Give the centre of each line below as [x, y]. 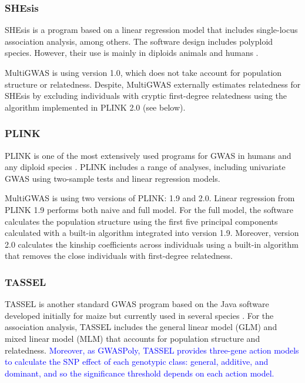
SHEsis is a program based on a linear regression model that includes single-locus [151, 30]
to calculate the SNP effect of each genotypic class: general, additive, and [137, 362]
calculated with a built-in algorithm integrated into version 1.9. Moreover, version [152, 233]
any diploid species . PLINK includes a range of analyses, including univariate [145, 167]
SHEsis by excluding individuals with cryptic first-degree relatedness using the [146, 96]
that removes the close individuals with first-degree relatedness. [119, 256]
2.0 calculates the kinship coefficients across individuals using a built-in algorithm [152, 244]
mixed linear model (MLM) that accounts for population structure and [133, 338]
